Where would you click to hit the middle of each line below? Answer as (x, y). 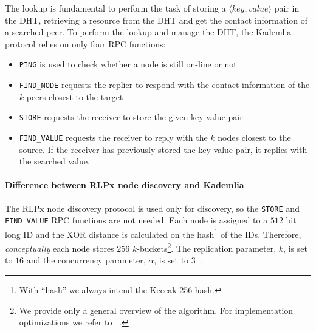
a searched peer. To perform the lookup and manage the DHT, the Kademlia (148, 32)
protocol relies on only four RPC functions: (85, 43)
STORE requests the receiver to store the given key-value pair (131, 117)
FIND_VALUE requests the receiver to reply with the (113, 137)
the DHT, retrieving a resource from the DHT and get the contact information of (156, 20)
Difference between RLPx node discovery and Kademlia (125, 185)
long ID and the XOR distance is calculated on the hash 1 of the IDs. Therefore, (153, 233)
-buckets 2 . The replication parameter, (207, 247)
